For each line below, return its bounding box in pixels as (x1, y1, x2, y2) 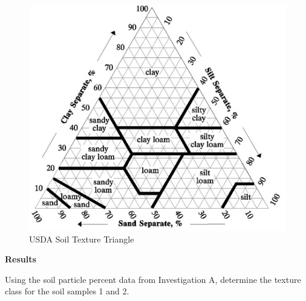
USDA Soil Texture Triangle (29, 232, 134, 245)
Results (5, 253, 36, 265)
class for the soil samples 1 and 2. (5, 285, 129, 297)
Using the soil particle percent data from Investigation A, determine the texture (5, 273, 301, 285)
